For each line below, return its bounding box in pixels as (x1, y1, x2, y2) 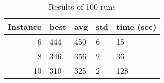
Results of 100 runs (48, 1, 116, 12)
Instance (8, 21, 42, 32)
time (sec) (116, 21, 157, 32)
